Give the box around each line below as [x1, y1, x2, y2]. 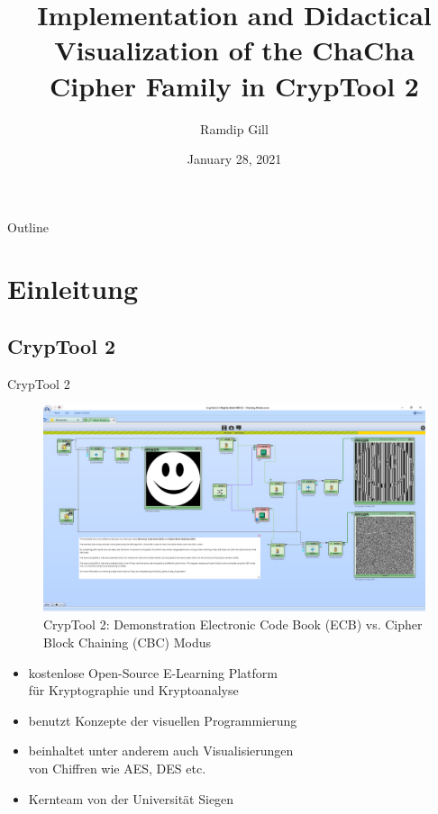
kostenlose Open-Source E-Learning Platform [28, 663, 278, 682]
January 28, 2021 [187, 149, 282, 168]
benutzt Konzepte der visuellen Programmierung [28, 710, 297, 729]
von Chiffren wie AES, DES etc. [28, 759, 206, 777]
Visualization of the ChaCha [54, 32, 415, 68]
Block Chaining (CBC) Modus [43, 633, 211, 652]
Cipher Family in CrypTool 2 [50, 67, 419, 104]
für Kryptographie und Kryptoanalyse [28, 681, 239, 700]
